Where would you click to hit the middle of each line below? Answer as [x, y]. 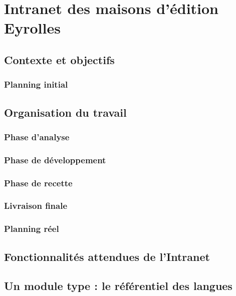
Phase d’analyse [37, 136]
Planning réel [32, 229]
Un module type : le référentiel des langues [118, 286]
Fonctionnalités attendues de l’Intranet [107, 256]
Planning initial [36, 84]
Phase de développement [55, 160]
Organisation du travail [65, 112]
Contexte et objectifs [59, 59]
